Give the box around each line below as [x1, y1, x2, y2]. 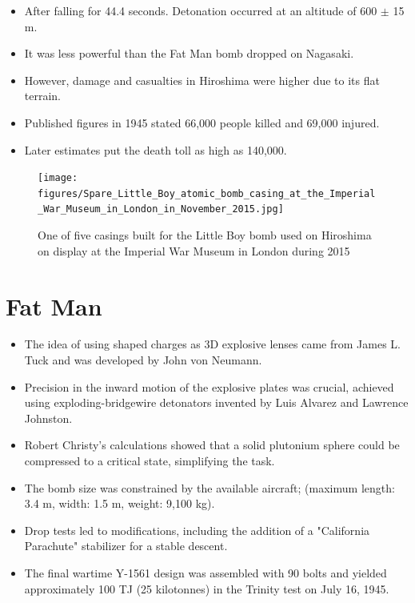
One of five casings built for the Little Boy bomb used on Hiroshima [38, 227, 372, 243]
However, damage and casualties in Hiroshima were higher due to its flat [24, 71, 380, 88]
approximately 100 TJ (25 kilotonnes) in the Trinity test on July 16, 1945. [24, 580, 389, 597]
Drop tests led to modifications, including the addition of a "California [24, 521, 370, 538]
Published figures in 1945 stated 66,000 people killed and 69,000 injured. [24, 114, 380, 131]
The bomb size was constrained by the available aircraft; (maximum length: [24, 479, 395, 496]
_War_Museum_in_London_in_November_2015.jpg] [38, 203, 284, 215]
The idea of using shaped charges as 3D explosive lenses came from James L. [24, 336, 401, 352]
